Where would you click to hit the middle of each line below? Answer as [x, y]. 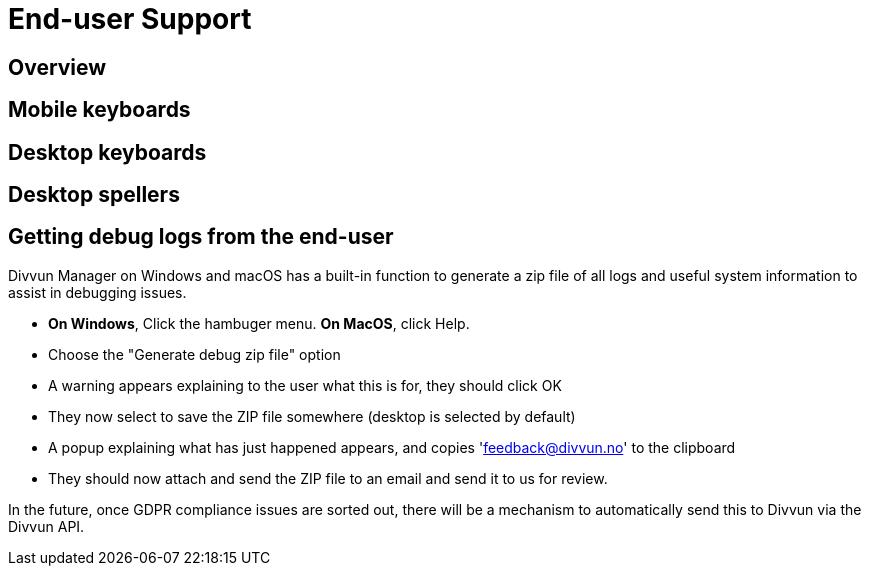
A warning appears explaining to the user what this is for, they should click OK [305, 385]
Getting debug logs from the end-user [201, 237]
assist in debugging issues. [97, 292]
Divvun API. [46, 526]
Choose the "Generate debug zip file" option [194, 354]
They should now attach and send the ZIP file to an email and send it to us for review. [328, 478]
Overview [57, 67]
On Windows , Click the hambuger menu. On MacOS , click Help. [259, 323]
